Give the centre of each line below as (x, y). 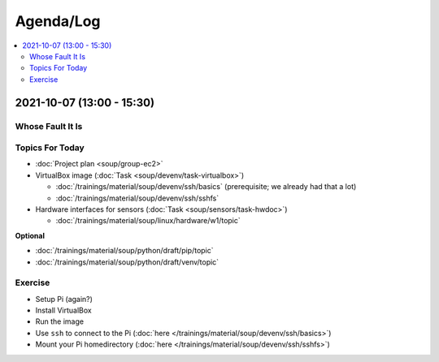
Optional (30, 235)
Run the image (60, 321)
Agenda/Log (58, 21)
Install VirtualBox (64, 310)
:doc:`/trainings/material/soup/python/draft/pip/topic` (125, 251)
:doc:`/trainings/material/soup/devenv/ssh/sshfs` (137, 198)
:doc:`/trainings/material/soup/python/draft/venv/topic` (127, 262)
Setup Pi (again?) (64, 299)
